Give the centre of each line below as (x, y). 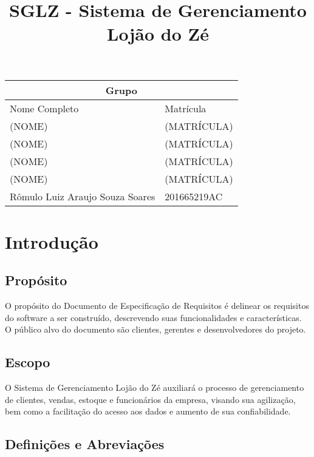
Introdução (52, 241)
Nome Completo (44, 108)
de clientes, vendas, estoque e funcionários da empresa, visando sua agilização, (150, 399)
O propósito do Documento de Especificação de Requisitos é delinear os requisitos (157, 306)
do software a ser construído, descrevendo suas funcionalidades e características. (153, 317)
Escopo (28, 362)
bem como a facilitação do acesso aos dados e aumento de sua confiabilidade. (148, 411)
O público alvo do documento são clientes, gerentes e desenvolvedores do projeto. (155, 329)
